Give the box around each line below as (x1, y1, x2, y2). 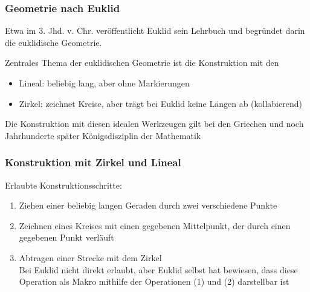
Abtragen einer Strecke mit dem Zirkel (19, 251, 162, 264)
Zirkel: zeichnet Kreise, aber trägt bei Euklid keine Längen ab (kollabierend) (19, 97, 302, 109)
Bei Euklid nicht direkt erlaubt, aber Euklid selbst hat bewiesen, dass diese (19, 263, 298, 276)
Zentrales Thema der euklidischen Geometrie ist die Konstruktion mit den (5, 56, 279, 69)
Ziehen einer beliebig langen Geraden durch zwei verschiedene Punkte (19, 199, 277, 212)
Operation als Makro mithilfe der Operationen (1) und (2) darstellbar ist (19, 275, 289, 288)
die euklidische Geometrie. (5, 36, 102, 48)
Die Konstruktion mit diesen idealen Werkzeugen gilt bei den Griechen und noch (5, 117, 304, 130)
